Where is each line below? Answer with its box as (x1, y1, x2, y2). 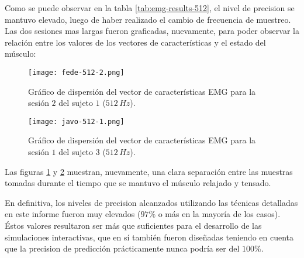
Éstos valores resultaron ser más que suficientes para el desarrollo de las (5, 219, 262, 232)
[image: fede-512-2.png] (28, 68, 125, 77)
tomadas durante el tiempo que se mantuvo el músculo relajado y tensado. (5, 177, 271, 189)
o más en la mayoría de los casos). (158, 208, 281, 220)
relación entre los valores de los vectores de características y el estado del (5, 36, 266, 48)
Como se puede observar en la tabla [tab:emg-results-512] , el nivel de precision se (5, 2, 295, 13)
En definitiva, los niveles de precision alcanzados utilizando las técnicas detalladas (5, 196, 298, 208)
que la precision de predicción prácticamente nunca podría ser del (5, 242, 240, 254)
